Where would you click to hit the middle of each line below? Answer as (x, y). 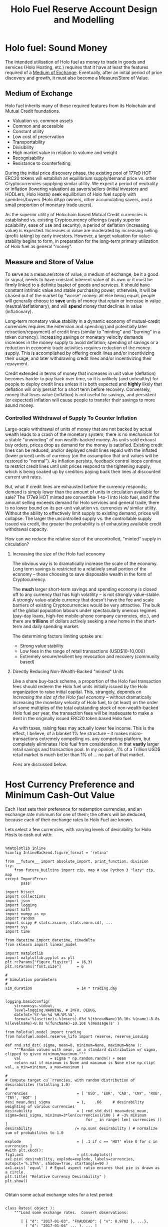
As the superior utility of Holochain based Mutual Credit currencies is (76, 214)
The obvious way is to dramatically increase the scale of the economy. (85, 563)
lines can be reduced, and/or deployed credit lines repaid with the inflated (81, 450)
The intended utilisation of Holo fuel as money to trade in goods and (75, 62)
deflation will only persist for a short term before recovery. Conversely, (78, 389)
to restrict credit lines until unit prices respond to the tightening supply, (78, 466)
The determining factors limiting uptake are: (57, 636)
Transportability (29, 142)
